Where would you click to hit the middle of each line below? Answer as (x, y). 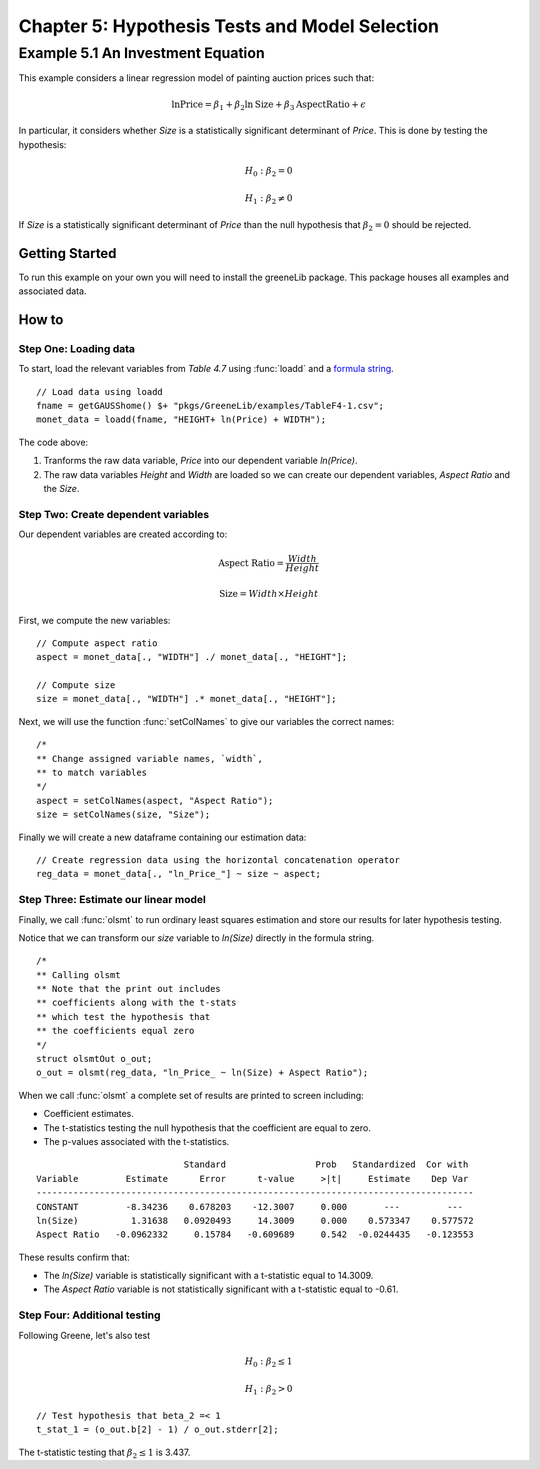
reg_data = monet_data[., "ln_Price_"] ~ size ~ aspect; (179, 874)
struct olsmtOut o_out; (94, 1059)
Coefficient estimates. (89, 1114)
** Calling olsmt (78, 974)
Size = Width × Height (268, 594)
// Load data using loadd (100, 391)
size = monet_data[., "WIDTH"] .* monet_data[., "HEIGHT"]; (186, 699)
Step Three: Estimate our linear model (112, 900)
